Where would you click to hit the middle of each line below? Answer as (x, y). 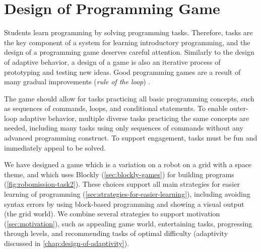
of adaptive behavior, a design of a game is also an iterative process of (112, 61)
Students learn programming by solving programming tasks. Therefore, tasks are (128, 32)
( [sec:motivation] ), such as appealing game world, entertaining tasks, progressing (128, 223)
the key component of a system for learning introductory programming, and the (127, 42)
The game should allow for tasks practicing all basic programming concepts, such (129, 98)
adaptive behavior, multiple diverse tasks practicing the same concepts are (134, 118)
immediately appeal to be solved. (55, 147)
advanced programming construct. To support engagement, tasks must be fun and (131, 138)
